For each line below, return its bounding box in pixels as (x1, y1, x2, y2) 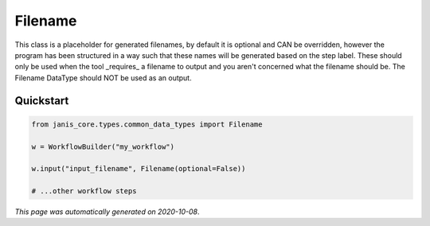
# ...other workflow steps (31, 187, 137, 196)
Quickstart (14, 94, 69, 107)
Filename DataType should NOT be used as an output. (14, 72, 192, 83)
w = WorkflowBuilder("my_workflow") (31, 142, 175, 151)
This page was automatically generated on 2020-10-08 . (14, 207, 200, 216)
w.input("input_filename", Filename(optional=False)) (31, 164, 246, 173)
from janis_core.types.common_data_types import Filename (31, 119, 263, 129)
